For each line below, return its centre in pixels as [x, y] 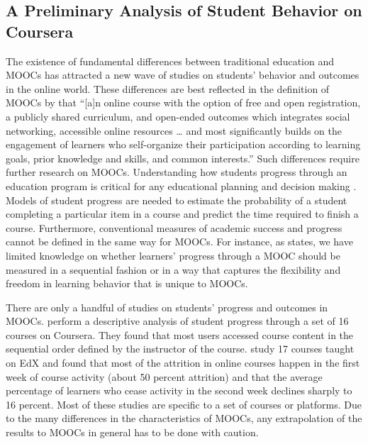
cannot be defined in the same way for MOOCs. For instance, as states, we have [179, 242]
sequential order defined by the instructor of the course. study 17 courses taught [180, 349]
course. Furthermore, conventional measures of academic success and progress [174, 227]
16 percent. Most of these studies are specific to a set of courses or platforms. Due [184, 404]
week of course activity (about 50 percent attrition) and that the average [164, 376]
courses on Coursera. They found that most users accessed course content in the [180, 334]
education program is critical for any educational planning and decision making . [181, 185]
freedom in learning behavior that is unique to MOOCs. [127, 283]
